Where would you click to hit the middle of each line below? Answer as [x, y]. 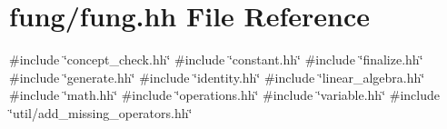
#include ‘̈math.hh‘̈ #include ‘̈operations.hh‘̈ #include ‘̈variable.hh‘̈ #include [224, 95]
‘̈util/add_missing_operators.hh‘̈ [101, 112]
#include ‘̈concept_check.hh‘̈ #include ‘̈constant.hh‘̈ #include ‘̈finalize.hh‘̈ [216, 60]
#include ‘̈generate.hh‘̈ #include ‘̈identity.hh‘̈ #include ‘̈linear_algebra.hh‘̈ [217, 77]
